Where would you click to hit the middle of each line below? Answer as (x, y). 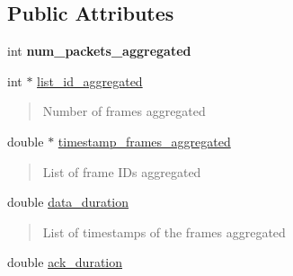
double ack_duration (65, 262)
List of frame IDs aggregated (122, 171)
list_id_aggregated (90, 80)
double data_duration (68, 202)
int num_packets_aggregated (99, 51)
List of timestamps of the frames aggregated (164, 231)
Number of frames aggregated (124, 111)
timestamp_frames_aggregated (144, 141)
